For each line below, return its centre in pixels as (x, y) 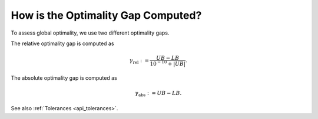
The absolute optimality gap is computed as (64, 78)
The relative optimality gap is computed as (62, 43)
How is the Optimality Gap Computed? (106, 15)
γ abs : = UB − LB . (158, 94)
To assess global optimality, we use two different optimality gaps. (90, 33)
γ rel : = (139, 61)
